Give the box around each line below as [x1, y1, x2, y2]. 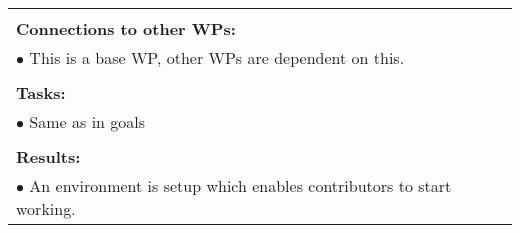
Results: [16, 145, 81, 168]
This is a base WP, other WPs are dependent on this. [29, 46, 405, 69]
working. [16, 197, 76, 220]
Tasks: [16, 81, 66, 104]
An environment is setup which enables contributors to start [29, 174, 452, 197]
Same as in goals [29, 110, 146, 133]
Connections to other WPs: [16, 17, 236, 40]
